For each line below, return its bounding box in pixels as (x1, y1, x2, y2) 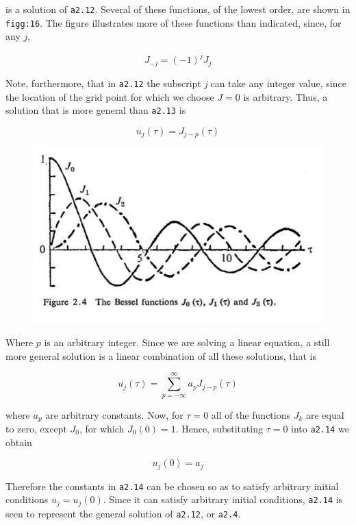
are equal (306, 407, 344, 422)
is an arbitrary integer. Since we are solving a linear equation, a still (44, 335, 330, 350)
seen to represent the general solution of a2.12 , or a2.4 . (5, 506, 241, 520)
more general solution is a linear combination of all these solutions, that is (5, 348, 317, 363)
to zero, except (5, 421, 67, 435)
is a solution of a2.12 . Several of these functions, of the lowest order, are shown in (5, 2, 351, 16)
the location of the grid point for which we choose (5, 89, 214, 103)
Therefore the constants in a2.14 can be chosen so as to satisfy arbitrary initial (5, 478, 339, 493)
